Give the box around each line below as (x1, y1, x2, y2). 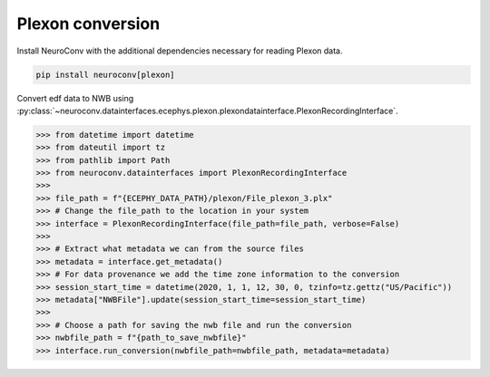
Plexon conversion (16, 14, 161, 34)
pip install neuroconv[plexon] (35, 69, 176, 80)
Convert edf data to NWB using (16, 92, 134, 103)
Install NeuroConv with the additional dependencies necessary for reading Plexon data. (16, 45, 343, 56)
